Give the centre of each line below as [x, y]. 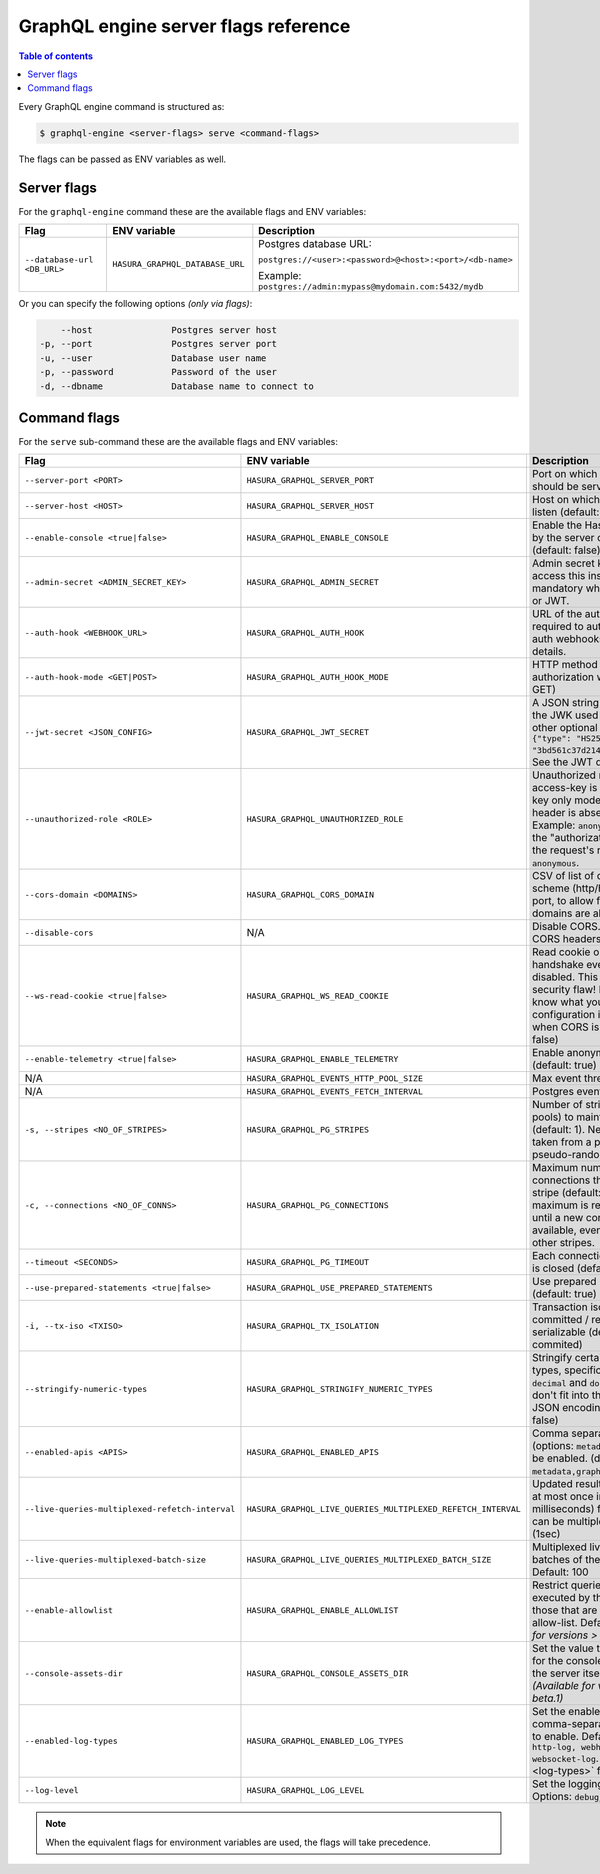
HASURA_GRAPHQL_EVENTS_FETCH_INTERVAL [335, 1091]
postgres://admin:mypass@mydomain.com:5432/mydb [371, 286]
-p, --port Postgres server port [158, 344]
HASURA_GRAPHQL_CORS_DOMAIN [310, 894]
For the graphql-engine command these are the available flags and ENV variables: [192, 211]
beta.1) [547, 1698]
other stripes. [563, 1243]
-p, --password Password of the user [158, 372]
